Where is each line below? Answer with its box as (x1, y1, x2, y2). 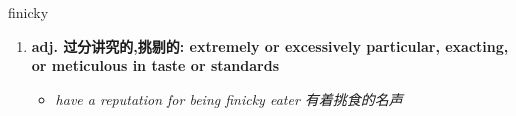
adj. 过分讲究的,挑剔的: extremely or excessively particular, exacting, (31, 35, 509, 56)
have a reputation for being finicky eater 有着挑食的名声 (55, 88, 403, 109)
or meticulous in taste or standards (31, 55, 279, 76)
